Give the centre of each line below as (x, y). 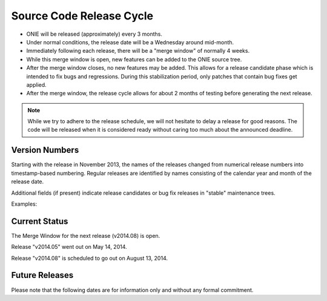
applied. (36, 84)
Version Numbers (45, 150)
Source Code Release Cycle (82, 16)
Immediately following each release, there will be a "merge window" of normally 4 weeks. (138, 51)
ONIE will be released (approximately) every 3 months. (94, 34)
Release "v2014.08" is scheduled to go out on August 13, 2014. (89, 258)
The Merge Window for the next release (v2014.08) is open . (86, 235)
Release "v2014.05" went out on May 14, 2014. (69, 247)
